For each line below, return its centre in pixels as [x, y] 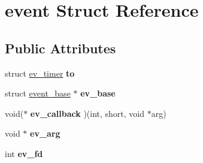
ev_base [98, 93]
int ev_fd [24, 153]
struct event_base [38, 93]
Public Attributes [60, 48]
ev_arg [45, 133]
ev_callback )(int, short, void [87, 113]
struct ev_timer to [40, 73]
